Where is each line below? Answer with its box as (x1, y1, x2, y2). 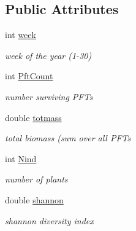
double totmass (5, 111, 62, 123)
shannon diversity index (5, 214, 94, 227)
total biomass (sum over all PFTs (5, 131, 131, 144)
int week (5, 28, 36, 41)
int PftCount (5, 69, 53, 82)
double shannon (5, 193, 64, 206)
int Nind (5, 152, 37, 165)
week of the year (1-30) (5, 49, 92, 61)
